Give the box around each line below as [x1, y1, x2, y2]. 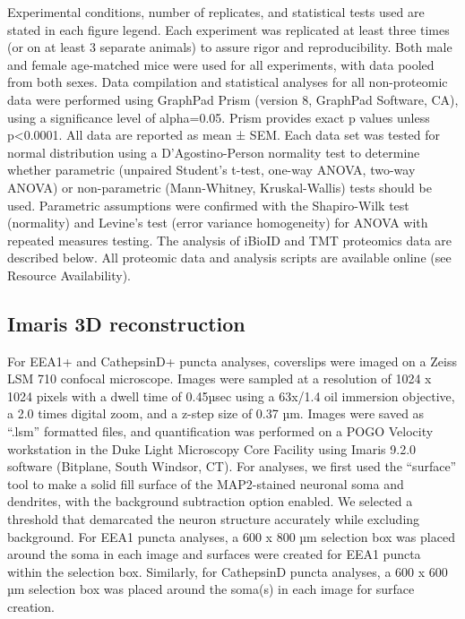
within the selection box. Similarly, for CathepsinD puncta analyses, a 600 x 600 [7, 562, 448, 580]
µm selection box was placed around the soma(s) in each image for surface [7, 580, 415, 598]
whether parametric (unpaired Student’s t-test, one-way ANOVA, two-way [7, 160, 416, 179]
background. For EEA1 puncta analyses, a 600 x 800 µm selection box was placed [7, 527, 455, 546]
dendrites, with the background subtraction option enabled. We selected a [7, 492, 413, 511]
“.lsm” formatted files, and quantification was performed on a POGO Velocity [7, 422, 434, 441]
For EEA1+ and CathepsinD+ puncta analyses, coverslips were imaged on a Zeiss [7, 351, 457, 370]
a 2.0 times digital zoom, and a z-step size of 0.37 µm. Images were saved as [7, 404, 425, 423]
